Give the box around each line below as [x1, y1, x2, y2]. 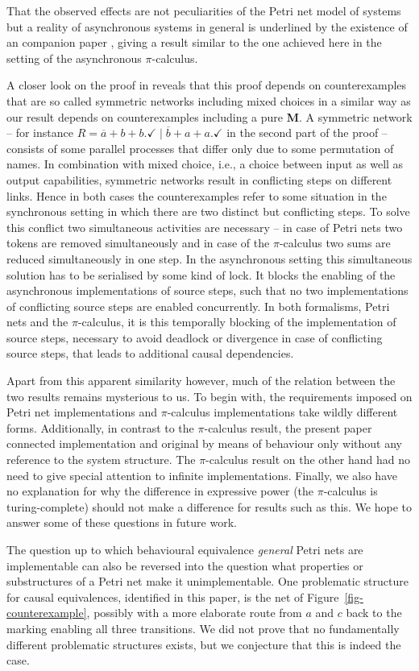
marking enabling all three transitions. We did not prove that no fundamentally [6, 619, 400, 636]
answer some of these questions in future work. [6, 514, 237, 531]
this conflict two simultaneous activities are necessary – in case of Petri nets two [6, 218, 403, 235]
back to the [346, 604, 402, 621]
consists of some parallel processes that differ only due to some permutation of [6, 139, 394, 156]
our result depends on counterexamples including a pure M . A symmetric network [6, 108, 413, 125]
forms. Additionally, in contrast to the [6, 419, 194, 436]
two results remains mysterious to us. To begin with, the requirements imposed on [6, 387, 413, 404]
